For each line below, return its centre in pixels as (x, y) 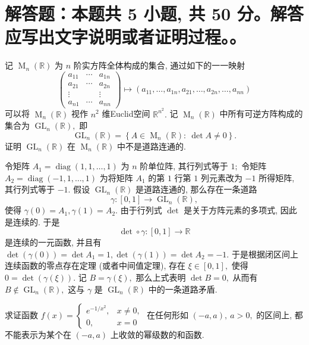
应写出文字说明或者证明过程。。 (126, 37)
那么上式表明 (161, 277)
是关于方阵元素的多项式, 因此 (240, 210)
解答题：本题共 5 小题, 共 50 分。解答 (154, 13)
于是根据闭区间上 (265, 254)
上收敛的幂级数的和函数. (157, 335)
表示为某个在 (46, 335)
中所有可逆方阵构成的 (261, 114)
